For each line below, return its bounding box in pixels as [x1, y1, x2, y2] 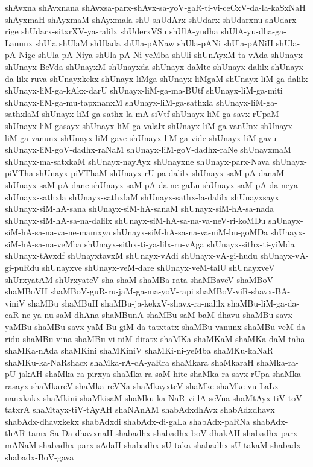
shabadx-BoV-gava [5, 450, 74, 463]
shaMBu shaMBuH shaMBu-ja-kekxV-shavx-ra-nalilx [28, 296, 225, 309]
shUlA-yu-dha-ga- [221, 25, 286, 37]
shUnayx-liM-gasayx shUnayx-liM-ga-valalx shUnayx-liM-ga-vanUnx [5, 119, 258, 132]
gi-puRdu [5, 261, 39, 274]
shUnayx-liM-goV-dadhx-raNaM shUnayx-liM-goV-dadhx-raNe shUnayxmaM [5, 143, 291, 156]
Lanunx [5, 36, 33, 49]
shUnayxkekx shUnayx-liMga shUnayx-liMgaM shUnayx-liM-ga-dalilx [49, 72, 308, 84]
